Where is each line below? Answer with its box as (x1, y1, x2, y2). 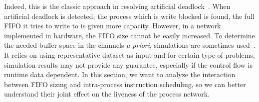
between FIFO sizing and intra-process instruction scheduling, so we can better (4, 79, 246, 89)
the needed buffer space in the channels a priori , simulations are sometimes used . (4, 40, 256, 50)
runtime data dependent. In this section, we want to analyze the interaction (4, 69, 236, 80)
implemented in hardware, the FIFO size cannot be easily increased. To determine (4, 30, 255, 40)
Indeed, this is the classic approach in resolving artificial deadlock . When (4, 1, 231, 11)
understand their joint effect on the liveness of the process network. (4, 89, 210, 99)
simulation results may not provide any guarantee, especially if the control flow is (4, 59, 253, 70)
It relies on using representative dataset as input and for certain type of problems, (4, 49, 255, 60)
